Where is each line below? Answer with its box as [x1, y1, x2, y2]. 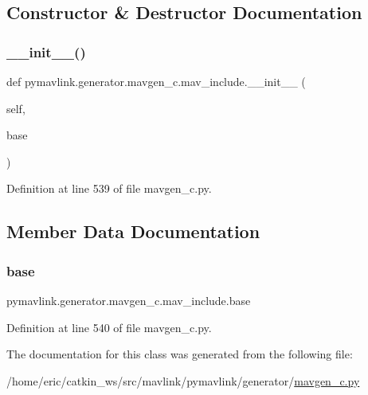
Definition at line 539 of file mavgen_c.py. [6, 180, 212, 197]
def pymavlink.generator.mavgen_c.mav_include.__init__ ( [6, 73, 306, 89]
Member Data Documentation [6, 219, 260, 244]
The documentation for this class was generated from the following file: [6, 346, 353, 362]
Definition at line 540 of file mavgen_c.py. [6, 319, 212, 335]
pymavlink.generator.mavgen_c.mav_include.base [6, 291, 251, 308]
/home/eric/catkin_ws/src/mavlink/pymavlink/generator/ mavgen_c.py [6, 372, 360, 389]
